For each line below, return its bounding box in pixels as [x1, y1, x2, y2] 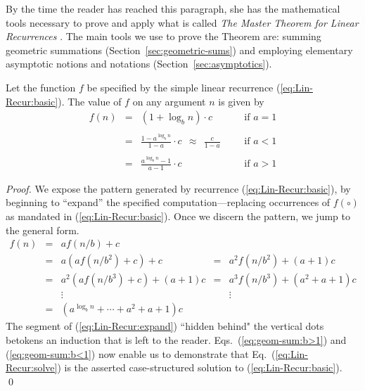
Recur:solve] [6, 360, 58, 375]
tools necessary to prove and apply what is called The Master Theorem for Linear [6, 15, 359, 30]
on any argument [132, 94, 206, 108]
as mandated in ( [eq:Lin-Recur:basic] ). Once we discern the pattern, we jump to [6, 209, 350, 224]
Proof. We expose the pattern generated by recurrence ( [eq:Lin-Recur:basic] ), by [6, 181, 351, 195]
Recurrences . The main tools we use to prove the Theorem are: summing [6, 29, 321, 44]
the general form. [6, 222, 79, 237]
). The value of [58, 94, 122, 108]
